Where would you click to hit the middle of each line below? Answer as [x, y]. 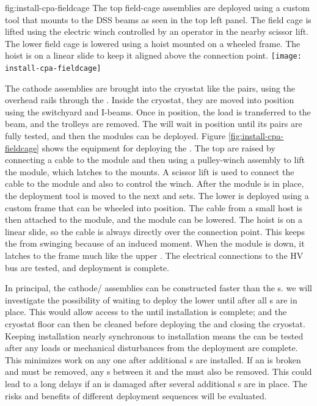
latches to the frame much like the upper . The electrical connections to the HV [154, 255]
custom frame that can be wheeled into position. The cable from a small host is [154, 207]
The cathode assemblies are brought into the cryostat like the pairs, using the [150, 88]
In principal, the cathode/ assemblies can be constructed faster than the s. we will [158, 288]
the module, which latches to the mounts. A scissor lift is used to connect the [150, 171]
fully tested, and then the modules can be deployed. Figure [115, 136]
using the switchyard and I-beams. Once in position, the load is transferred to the [158, 111]
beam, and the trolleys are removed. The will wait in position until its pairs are [154, 124]
